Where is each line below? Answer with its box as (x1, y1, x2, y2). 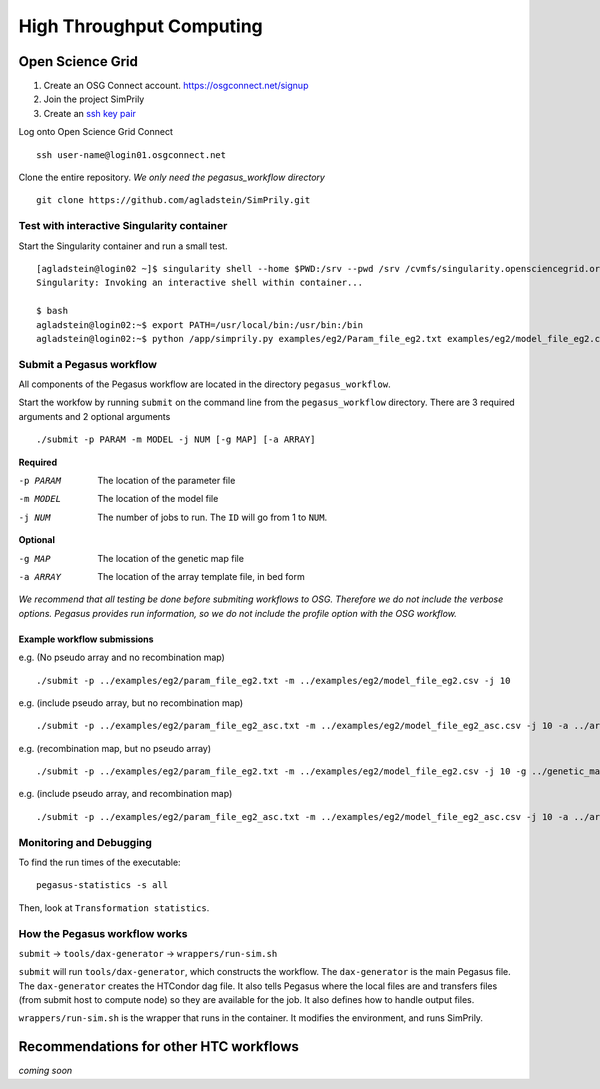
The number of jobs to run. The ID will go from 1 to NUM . (97, 511, 328, 523)
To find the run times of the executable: (18, 856, 181, 868)
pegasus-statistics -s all (36, 880, 169, 891)
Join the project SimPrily (43, 93, 145, 105)
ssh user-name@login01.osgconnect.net (36, 149, 227, 160)
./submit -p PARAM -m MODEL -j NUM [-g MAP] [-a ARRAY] (36, 434, 316, 445)
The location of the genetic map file (97, 552, 245, 564)
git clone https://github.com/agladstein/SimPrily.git (36, 195, 311, 206)
